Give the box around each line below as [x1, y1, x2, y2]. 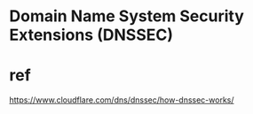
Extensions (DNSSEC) [9, 25, 173, 45]
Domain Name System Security [9, 6, 244, 27]
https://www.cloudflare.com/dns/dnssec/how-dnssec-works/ [9, 95, 234, 105]
